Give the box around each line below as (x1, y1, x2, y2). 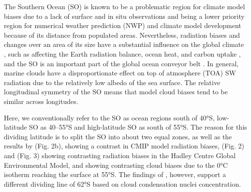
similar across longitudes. (4, 96, 78, 106)
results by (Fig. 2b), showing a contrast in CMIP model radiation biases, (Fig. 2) (4, 141, 245, 151)
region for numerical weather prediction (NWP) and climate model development (4, 20, 241, 30)
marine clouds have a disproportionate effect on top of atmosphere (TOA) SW (4, 68, 236, 78)
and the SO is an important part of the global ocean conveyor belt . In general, (4, 58, 239, 68)
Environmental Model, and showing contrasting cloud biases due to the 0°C (4, 160, 228, 170)
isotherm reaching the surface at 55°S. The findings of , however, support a (4, 169, 226, 179)
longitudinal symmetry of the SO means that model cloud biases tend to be (4, 87, 228, 97)
